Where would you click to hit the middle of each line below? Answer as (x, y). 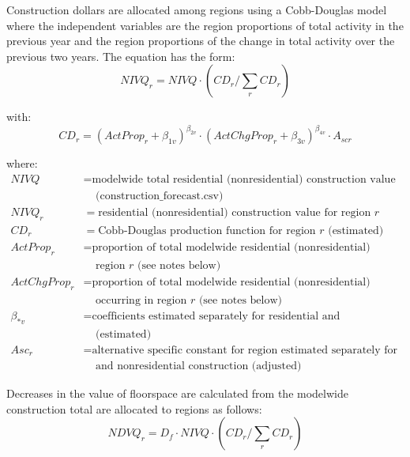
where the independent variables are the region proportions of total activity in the (205, 25)
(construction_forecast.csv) (160, 196)
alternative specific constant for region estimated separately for (245, 350)
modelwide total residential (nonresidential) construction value (244, 180)
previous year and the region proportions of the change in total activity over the (201, 41)
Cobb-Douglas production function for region (207, 230)
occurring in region (141, 300)
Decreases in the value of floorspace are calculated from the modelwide (177, 393)
